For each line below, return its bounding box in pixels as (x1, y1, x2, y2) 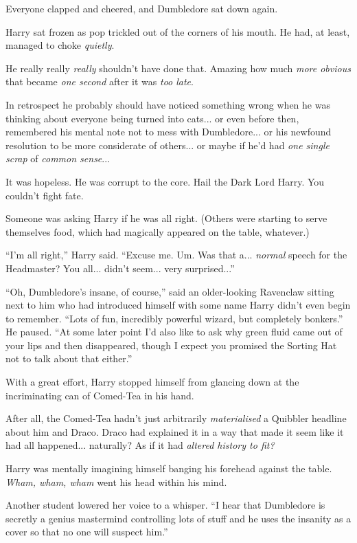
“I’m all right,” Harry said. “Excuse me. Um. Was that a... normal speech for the (5, 247, 347, 262)
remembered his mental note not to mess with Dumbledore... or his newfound (5, 124, 332, 139)
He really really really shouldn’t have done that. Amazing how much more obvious (5, 60, 351, 75)
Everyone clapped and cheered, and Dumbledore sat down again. (5, 1, 278, 15)
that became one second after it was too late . (5, 74, 194, 89)
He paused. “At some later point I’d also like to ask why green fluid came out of (5, 324, 343, 339)
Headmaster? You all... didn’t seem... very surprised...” (5, 261, 235, 275)
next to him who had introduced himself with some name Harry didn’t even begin (5, 298, 351, 312)
